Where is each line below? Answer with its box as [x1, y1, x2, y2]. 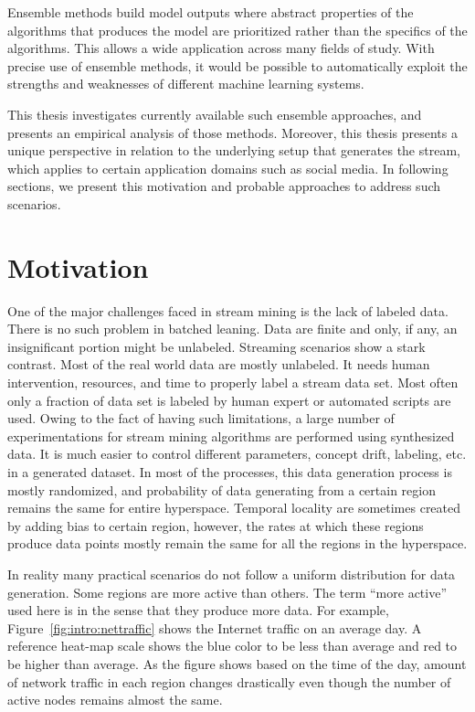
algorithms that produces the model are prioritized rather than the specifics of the [7, 20, 468, 39]
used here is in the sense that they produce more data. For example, [7, 600, 389, 620]
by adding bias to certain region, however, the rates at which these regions [7, 515, 424, 535]
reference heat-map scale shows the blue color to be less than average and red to [7, 636, 458, 655]
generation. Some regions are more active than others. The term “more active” [7, 582, 448, 601]
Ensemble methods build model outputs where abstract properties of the [7, 3, 414, 21]
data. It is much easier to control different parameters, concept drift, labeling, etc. [7, 444, 467, 463]
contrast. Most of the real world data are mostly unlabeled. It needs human [7, 355, 430, 374]
